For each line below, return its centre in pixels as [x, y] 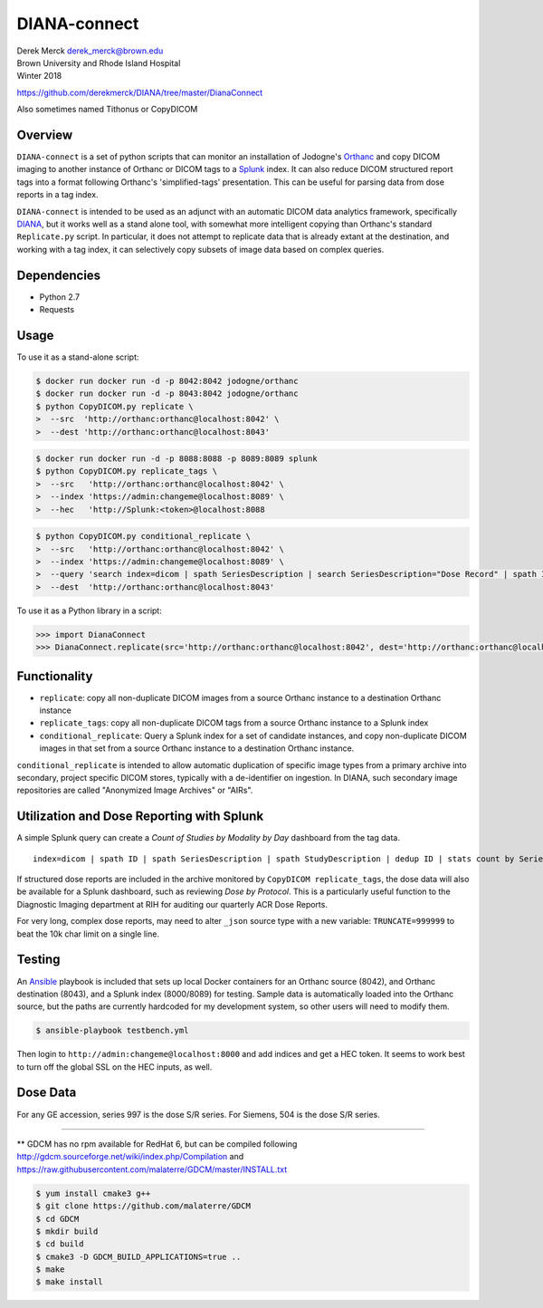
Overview [45, 135]
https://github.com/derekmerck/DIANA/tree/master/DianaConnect [140, 92]
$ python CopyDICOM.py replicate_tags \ [126, 471]
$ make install [69, 1282]
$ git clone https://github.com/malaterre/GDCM [143, 1206]
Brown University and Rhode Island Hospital [99, 63]
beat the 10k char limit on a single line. [88, 934]
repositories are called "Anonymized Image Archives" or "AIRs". [135, 790]
